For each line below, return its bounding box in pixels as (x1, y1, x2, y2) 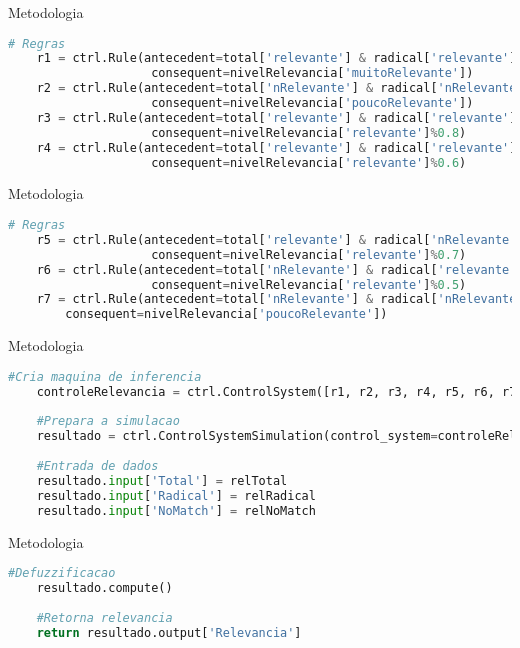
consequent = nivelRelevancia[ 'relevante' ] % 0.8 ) (151, 125, 467, 140)
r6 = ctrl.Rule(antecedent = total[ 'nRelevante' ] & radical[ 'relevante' (36, 262, 517, 277)
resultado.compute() (36, 581, 173, 595)
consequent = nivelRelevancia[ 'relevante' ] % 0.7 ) (151, 247, 467, 262)
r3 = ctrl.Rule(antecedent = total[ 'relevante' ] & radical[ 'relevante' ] (36, 110, 517, 125)
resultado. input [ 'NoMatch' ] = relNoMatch (36, 503, 316, 518)
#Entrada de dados (36, 459, 159, 474)
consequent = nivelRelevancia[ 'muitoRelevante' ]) (151, 66, 474, 81)
